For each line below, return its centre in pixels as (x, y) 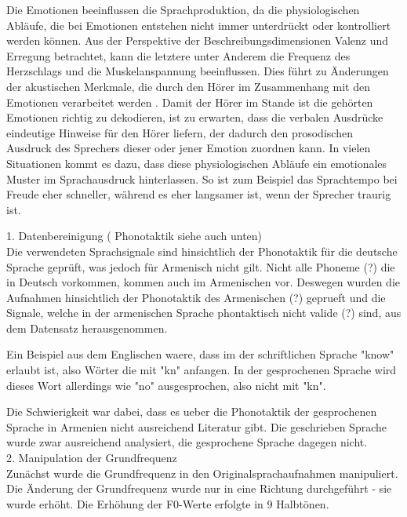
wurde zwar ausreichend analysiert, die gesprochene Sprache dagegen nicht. (187, 442)
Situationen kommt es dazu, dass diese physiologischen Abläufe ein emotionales (197, 163)
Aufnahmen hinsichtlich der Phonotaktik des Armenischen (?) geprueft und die (196, 297)
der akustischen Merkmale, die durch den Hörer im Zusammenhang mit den (188, 86)
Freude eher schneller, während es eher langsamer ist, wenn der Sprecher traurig (199, 194)
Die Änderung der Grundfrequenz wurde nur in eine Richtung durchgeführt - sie (199, 488)
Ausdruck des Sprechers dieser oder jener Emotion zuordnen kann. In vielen (189, 148)
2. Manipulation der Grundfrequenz (92, 458)
